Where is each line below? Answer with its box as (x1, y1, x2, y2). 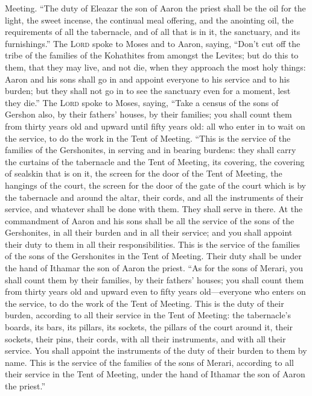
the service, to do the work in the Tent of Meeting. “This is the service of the (5, 131, 291, 144)
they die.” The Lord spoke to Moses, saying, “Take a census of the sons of (5, 96, 279, 108)
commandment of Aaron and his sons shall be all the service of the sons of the (5, 214, 294, 227)
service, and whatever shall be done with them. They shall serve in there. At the (5, 203, 303, 215)
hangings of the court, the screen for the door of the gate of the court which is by (5, 178, 306, 191)
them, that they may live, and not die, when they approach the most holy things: (5, 60, 306, 73)
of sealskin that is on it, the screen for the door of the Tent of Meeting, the (5, 167, 282, 180)
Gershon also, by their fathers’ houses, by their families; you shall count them (5, 108, 292, 121)
